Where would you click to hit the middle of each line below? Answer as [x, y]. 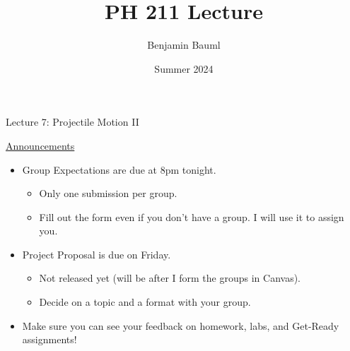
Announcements [40, 145]
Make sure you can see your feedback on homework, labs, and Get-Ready [181, 325]
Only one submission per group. [108, 193]
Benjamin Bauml [184, 45]
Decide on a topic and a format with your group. [145, 302]
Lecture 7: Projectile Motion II [72, 122]
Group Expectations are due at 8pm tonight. [119, 169]
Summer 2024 [184, 68]
